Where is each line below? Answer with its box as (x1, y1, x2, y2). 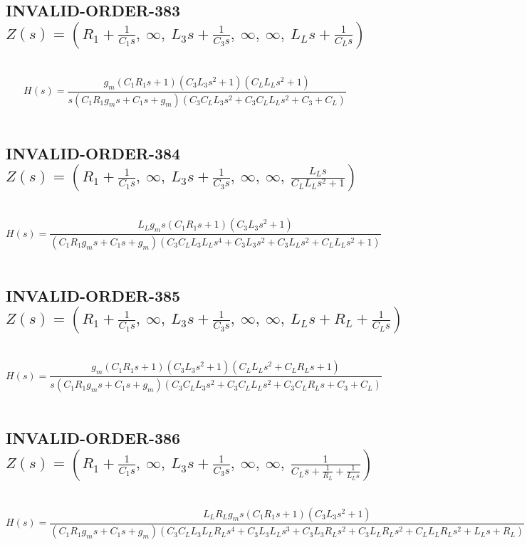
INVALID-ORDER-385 (6, 284, 181, 306)
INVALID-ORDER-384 (6, 142, 181, 164)
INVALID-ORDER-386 (6, 427, 181, 449)
